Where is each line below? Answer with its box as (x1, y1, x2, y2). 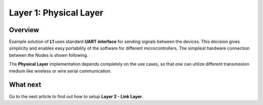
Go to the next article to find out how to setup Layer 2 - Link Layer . (9, 93, 143, 99)
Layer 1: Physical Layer (9, 7, 104, 18)
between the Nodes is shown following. (9, 52, 89, 58)
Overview (9, 26, 39, 34)
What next (9, 81, 41, 89)
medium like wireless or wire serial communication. (9, 68, 112, 74)
